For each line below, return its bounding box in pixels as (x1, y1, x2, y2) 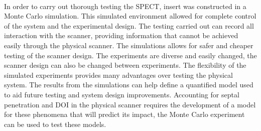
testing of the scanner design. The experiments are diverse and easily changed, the (4, 50, 257, 60)
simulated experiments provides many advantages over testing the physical (4, 69, 233, 80)
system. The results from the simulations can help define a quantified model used (4, 79, 253, 90)
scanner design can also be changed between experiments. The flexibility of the (4, 60, 246, 70)
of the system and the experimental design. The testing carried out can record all (4, 20, 254, 31)
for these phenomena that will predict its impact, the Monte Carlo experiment (4, 109, 245, 119)
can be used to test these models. (4, 118, 106, 129)
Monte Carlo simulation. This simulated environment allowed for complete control (4, 11, 256, 21)
